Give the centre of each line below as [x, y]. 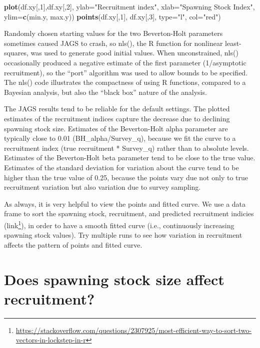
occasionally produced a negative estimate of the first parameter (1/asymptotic [125, 62]
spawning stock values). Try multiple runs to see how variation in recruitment [123, 235]
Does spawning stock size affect [114, 279]
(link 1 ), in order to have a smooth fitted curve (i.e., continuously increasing [119, 224]
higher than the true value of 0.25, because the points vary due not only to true [126, 177]
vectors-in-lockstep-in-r [51, 340]
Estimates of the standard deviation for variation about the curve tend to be [121, 167]
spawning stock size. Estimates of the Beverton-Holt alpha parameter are [116, 128]
